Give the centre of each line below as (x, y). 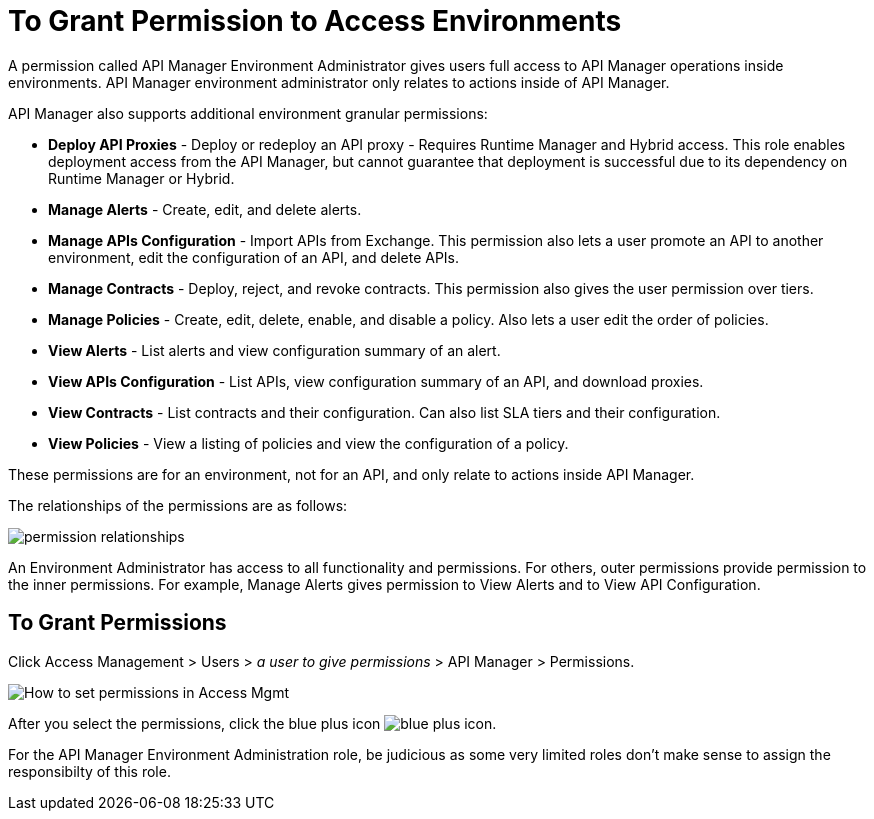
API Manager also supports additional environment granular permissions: (248, 113)
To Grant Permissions (117, 623)
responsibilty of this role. (89, 771)
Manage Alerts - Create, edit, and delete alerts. (205, 209)
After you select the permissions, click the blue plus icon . (252, 723)
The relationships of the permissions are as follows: (178, 505)
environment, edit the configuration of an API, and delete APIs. (254, 257)
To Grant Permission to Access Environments (315, 21)
